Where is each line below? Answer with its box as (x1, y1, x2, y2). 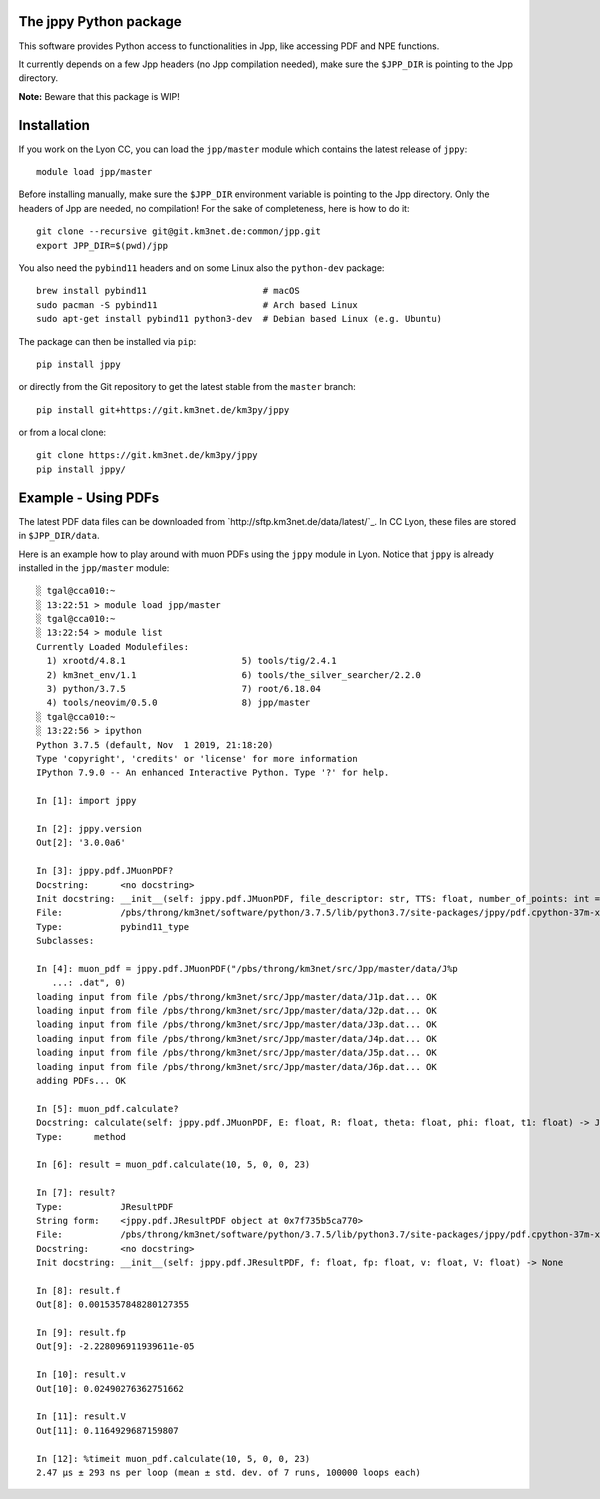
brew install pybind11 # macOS (36, 285, 300, 297)
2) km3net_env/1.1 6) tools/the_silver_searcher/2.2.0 (46, 669, 422, 680)
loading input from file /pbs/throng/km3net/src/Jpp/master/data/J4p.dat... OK (36, 1033, 437, 1044)
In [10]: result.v (36, 1369, 127, 1380)
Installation (18, 116, 90, 134)
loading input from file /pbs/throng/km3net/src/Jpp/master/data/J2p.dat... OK (36, 1005, 437, 1017)
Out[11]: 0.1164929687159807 (36, 1425, 179, 1436)
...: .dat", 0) (51, 977, 127, 989)
